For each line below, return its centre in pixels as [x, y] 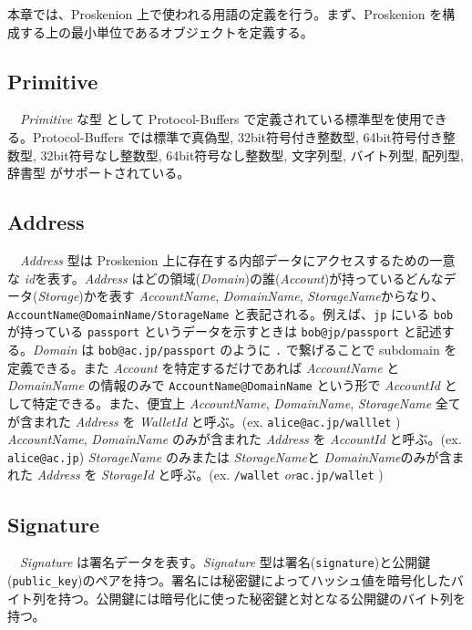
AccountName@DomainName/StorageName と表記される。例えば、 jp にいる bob [231, 313]
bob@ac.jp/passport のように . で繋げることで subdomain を [277, 350]
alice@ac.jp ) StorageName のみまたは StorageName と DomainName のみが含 [230, 456]
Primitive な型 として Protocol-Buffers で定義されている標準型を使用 [221, 119]
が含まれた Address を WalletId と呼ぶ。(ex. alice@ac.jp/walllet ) [204, 421]
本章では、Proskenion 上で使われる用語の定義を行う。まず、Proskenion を [225, 14]
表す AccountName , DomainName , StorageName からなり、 [277, 296]
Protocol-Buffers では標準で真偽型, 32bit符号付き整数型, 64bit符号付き [237, 136]
